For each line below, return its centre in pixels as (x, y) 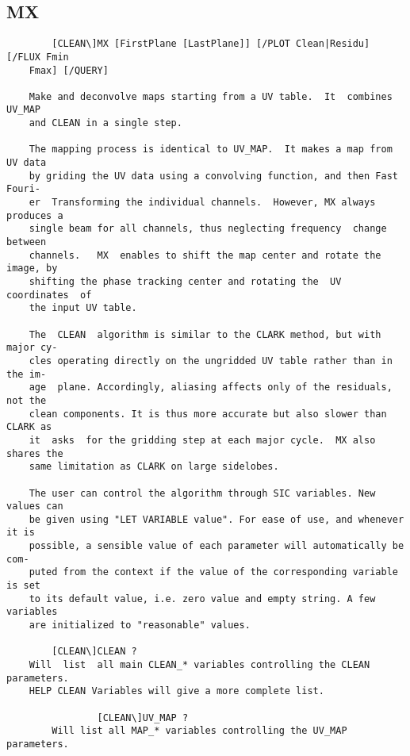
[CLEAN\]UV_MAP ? (143, 718)
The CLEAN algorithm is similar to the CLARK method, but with (205, 334)
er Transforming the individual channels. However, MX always (202, 203)
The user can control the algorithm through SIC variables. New (202, 493)
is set (23, 586)
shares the (35, 453)
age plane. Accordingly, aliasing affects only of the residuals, (211, 388)
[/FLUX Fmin (38, 57)
